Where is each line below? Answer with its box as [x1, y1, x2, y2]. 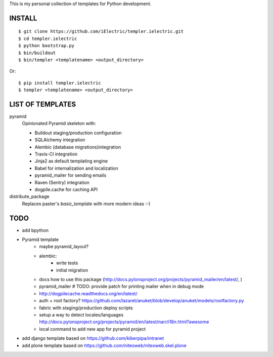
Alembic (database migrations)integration [34, 144, 121, 150]
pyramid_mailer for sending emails [34, 172, 107, 178]
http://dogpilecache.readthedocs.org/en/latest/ [39, 290, 138, 296]
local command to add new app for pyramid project [39, 326, 146, 332]
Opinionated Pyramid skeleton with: [22, 121, 96, 127]
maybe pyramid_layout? [39, 244, 88, 250]
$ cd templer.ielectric [18, 35, 77, 42]
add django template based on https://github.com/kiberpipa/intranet [22, 335, 164, 341]
